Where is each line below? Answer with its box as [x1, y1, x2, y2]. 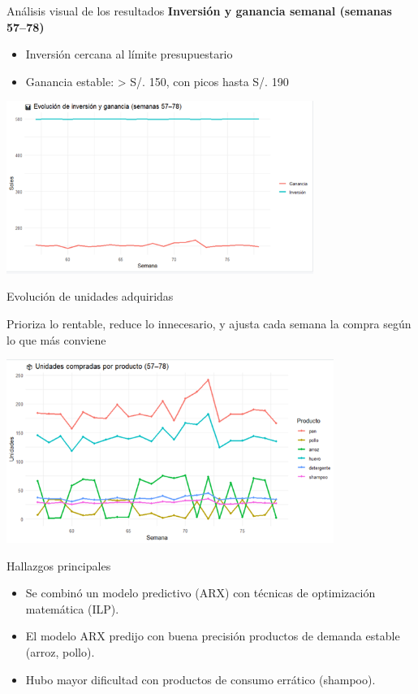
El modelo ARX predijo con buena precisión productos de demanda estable [25, 627, 400, 644]
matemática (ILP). [25, 600, 119, 617]
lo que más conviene [6, 331, 106, 348]
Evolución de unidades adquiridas [6, 288, 174, 305]
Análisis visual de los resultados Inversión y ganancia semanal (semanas [6, 2, 392, 19]
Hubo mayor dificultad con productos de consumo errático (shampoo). [25, 670, 376, 687]
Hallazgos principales [6, 557, 111, 574]
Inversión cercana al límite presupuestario [25, 46, 233, 63]
